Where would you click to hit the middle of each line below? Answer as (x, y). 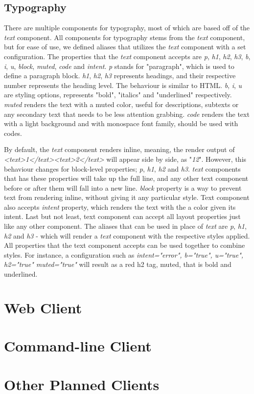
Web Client (43, 307)
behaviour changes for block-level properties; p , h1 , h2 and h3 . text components (122, 168)
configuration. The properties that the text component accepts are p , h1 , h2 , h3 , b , (127, 56)
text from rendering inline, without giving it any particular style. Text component (127, 197)
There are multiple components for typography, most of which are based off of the (127, 28)
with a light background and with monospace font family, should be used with (121, 123)
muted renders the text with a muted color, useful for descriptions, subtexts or (121, 104)
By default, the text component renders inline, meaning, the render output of (119, 149)
